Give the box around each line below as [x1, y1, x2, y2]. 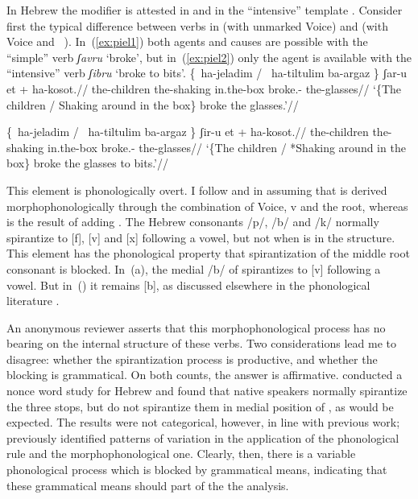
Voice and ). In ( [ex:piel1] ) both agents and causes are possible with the [6, 33, 368, 50]
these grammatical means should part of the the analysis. [6, 476, 289, 493]
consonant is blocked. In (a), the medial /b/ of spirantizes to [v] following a [6, 260, 381, 277]
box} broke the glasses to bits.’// [6, 155, 168, 171]
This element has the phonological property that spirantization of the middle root [6, 245, 410, 262]
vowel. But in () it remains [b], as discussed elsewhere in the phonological [6, 276, 370, 293]
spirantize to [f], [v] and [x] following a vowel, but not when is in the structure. [6, 229, 395, 245]
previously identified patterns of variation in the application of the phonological [6, 429, 399, 446]
